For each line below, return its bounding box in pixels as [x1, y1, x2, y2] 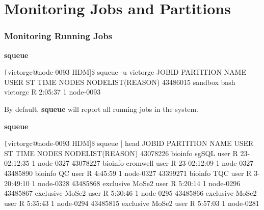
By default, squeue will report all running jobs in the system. [4, 104, 198, 114]
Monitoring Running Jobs [4, 29, 113, 42]
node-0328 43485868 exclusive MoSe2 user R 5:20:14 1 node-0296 [38, 177, 241, 188]
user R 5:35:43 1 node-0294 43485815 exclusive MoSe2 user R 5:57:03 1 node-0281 [4, 197, 259, 208]
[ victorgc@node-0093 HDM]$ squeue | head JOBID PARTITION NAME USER [4, 138, 254, 148]
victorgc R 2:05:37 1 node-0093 [4, 86, 101, 97]
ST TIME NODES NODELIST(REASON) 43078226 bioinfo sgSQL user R [4, 147, 238, 158]
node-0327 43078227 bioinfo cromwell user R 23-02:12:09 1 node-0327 [38, 158, 254, 168]
